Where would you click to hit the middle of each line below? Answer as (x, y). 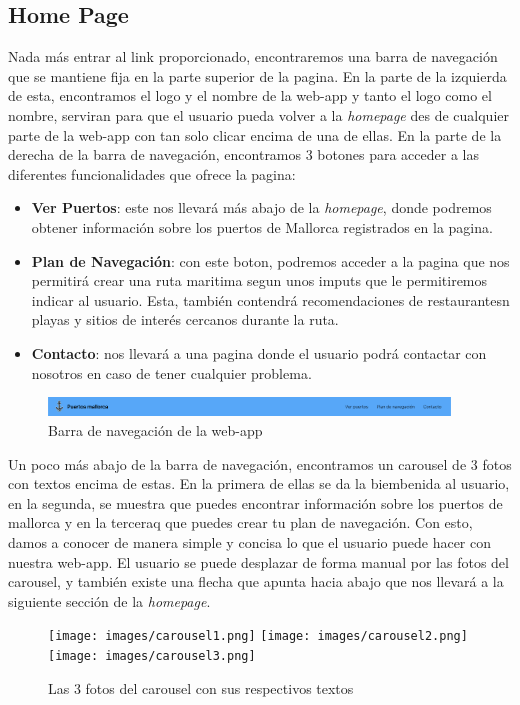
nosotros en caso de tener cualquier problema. (171, 372)
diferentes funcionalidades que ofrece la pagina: (152, 173)
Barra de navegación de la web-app (155, 429)
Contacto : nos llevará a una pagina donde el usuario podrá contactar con (259, 352)
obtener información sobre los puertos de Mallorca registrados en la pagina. (262, 226)
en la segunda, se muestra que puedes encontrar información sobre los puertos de (255, 502)
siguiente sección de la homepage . (109, 600)
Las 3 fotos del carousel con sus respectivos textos (201, 687)
